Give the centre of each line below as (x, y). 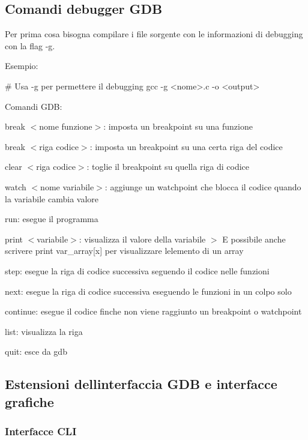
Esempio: (22, 66)
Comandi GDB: (34, 106)
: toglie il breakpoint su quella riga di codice (168, 167)
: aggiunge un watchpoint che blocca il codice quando (203, 186)
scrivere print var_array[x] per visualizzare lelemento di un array (124, 251)
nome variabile (67, 186)
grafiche (29, 401)
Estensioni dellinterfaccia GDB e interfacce (141, 384)
